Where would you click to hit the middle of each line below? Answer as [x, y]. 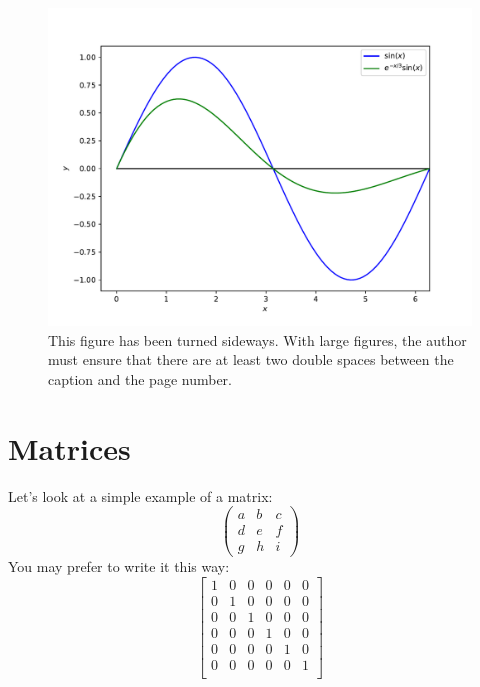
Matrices [69, 447]
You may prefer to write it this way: [119, 566]
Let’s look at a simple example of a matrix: [140, 495]
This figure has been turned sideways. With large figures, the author [257, 339]
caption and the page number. [140, 378]
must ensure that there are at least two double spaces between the [251, 359]
